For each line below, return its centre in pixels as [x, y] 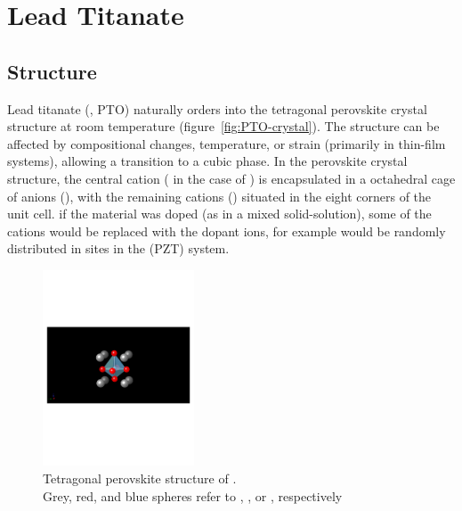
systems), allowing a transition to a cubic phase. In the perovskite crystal [207, 161]
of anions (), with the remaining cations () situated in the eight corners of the [219, 196]
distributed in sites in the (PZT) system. [118, 248]
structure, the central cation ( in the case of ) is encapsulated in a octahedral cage [231, 178]
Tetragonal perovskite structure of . [140, 478]
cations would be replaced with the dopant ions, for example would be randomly [227, 231]
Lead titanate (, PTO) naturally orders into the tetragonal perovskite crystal [217, 108]
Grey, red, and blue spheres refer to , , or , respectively [193, 495]
